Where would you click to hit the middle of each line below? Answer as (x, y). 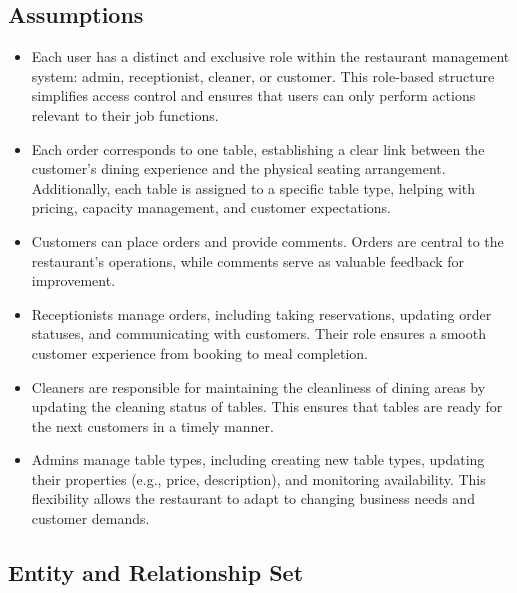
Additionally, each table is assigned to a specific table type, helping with (253, 187)
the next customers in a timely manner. (152, 425)
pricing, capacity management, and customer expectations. (211, 207)
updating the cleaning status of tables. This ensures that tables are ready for (267, 406)
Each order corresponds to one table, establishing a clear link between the (258, 148)
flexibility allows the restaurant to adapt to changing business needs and (253, 498)
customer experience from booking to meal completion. (199, 352)
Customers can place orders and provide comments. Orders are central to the (267, 240)
